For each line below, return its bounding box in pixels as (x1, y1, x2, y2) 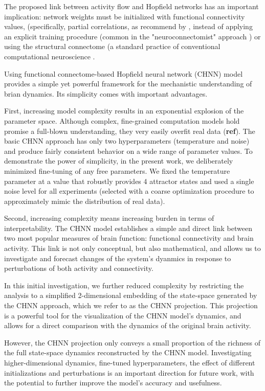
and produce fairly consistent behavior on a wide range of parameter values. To (4, 145, 253, 156)
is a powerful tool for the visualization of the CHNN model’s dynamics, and (4, 310, 241, 320)
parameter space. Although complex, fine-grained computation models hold (4, 115, 240, 126)
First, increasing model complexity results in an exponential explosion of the (4, 105, 244, 116)
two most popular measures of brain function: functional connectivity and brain (4, 233, 254, 243)
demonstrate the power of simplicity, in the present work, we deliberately (4, 155, 233, 166)
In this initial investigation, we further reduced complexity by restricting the (4, 280, 244, 290)
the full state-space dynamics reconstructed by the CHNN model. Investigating (4, 347, 252, 358)
